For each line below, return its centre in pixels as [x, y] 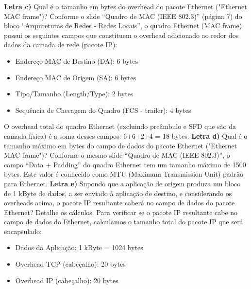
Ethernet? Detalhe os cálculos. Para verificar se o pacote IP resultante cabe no [121, 212]
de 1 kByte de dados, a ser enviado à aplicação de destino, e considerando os [118, 193]
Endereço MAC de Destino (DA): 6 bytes [77, 61]
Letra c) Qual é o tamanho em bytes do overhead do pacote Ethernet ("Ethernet [125, 6]
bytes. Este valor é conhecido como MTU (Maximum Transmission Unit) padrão [124, 174]
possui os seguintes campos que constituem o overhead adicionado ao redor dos [121, 35]
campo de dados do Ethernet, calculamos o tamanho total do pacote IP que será [124, 222]
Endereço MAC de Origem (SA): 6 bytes [76, 77]
